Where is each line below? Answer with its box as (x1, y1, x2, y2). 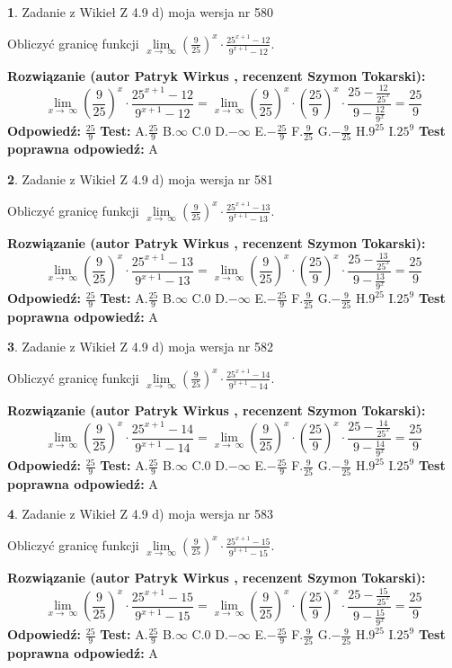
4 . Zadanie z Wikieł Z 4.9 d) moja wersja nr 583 (7, 504, 274, 523)
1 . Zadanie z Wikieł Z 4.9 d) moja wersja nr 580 (7, 3, 274, 21)
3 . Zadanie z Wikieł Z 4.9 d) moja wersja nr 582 (7, 337, 274, 356)
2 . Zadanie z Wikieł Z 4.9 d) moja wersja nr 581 (7, 170, 274, 189)
